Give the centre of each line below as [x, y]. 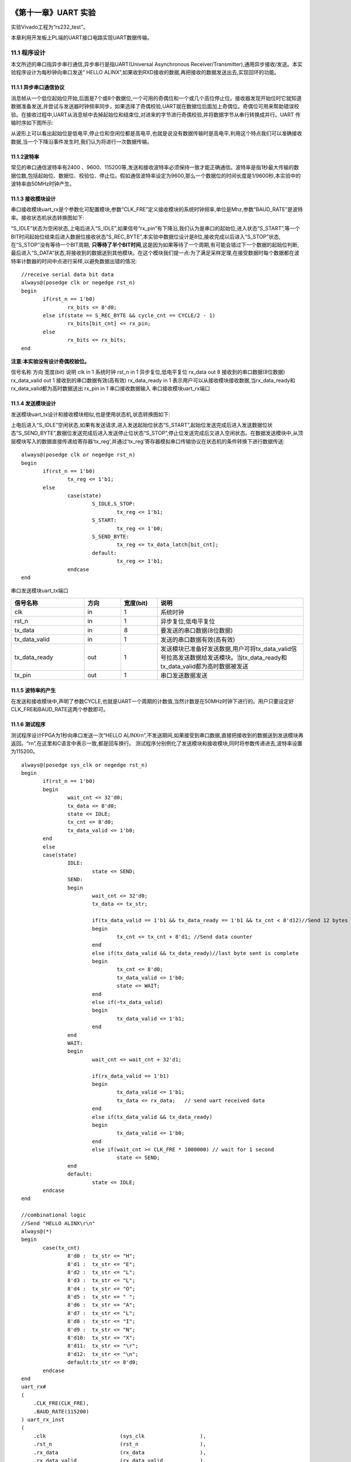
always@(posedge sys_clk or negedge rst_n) [85, 765]
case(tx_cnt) [61, 1248]
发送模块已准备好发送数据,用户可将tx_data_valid [226, 649]
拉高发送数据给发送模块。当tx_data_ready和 [227, 657]
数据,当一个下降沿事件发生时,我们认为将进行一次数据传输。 [82, 142]
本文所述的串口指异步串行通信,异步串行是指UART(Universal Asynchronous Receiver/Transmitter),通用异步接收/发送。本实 [157, 64]
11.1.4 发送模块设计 [33, 404]
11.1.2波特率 [25, 156]
